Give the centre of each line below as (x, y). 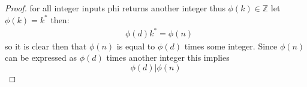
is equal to (136, 46)
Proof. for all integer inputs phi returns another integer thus (115, 8)
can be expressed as (41, 58)
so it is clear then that (46, 46)
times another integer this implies (168, 58)
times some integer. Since (231, 46)
